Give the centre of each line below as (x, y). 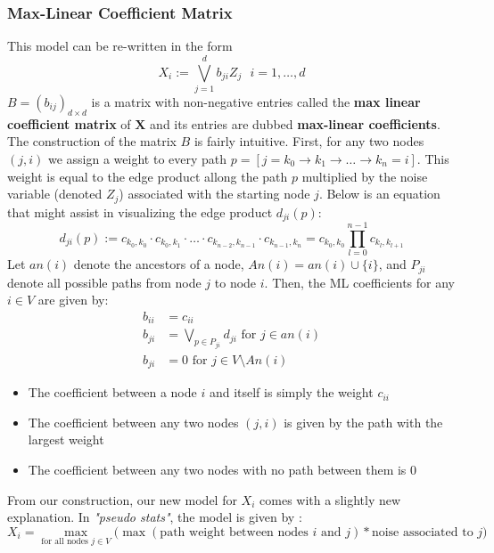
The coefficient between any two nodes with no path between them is (217, 469)
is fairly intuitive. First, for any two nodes (309, 141)
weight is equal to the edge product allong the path (148, 176)
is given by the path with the (363, 422)
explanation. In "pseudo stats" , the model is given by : (155, 517)
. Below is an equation (379, 194)
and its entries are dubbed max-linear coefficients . (295, 123)
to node (235, 282)
